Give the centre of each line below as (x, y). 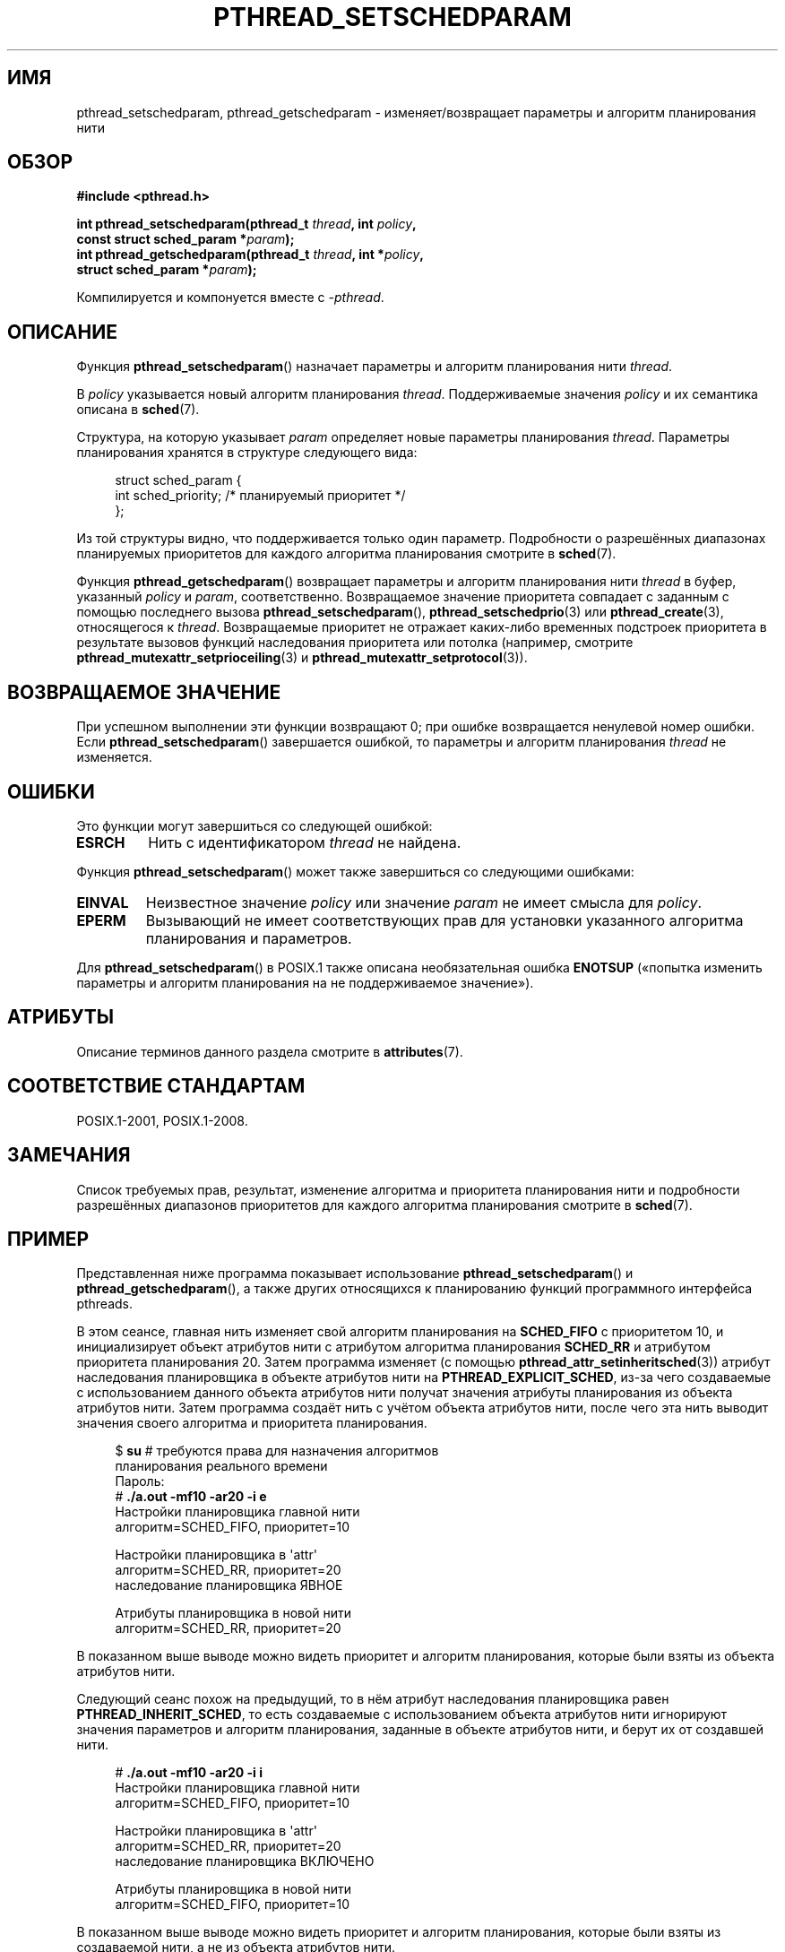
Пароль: (140, 1481)
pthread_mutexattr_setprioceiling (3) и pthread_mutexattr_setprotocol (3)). (302, 658)
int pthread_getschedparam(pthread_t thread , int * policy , (250, 255)
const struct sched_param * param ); (185, 239)
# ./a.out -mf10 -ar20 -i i (189, 1773)
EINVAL (103, 902)
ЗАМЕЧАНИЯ (69, 1155)
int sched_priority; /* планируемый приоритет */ (260, 496)
